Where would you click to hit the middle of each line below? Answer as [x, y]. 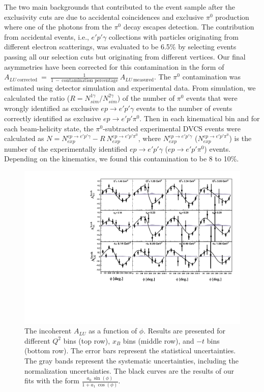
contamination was [212, 77]
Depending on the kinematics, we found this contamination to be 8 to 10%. [122, 159]
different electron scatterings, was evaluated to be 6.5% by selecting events [120, 47]
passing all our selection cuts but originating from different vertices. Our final [125, 56]
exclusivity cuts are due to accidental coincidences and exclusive [104, 17]
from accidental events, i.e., [47, 36]
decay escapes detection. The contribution [189, 27]
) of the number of [146, 98]
